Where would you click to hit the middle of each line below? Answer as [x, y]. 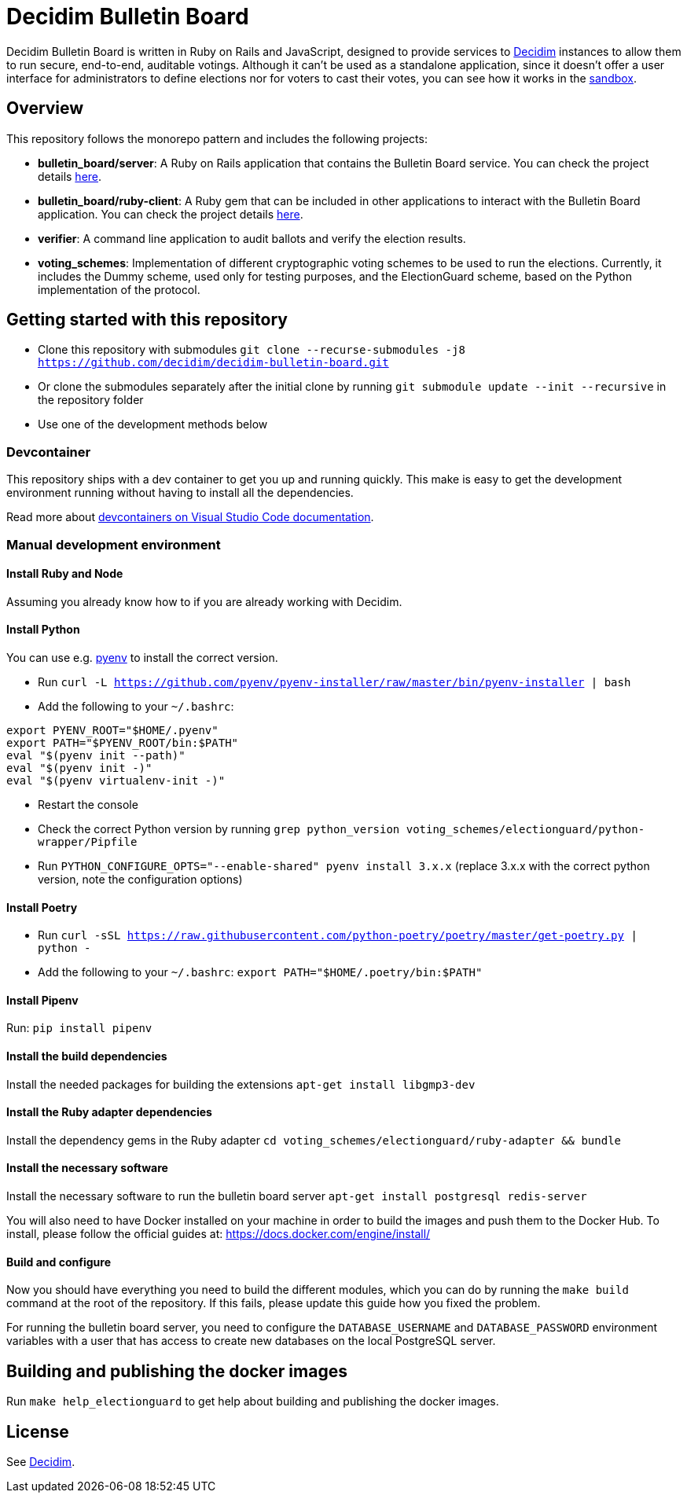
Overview [45, 108]
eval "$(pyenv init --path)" [96, 755]
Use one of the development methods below [153, 424]
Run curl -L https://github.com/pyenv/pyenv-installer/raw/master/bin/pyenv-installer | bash [334, 682]
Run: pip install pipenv [79, 1028]
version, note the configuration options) [140, 879]
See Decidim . [41, 1462]
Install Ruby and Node [65, 574]
